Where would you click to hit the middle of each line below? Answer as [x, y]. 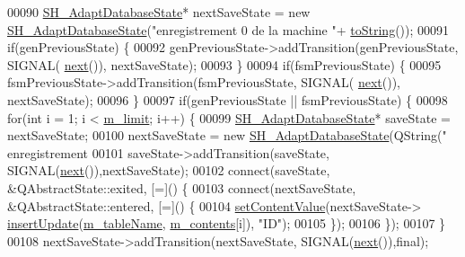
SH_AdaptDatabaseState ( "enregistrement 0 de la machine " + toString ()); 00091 [228, 29]
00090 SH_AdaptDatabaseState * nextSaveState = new [159, 12]
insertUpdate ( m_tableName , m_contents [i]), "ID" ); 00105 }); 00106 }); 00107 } [227, 223]
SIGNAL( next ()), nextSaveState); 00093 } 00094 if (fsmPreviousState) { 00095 [224, 64]
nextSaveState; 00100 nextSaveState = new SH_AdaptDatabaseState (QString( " [227, 135]
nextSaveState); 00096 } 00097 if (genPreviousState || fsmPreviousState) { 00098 [228, 99]
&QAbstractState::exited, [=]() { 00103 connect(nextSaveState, [182, 187]
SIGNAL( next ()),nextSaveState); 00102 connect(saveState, [169, 170]
